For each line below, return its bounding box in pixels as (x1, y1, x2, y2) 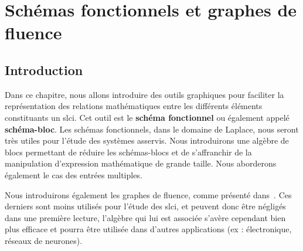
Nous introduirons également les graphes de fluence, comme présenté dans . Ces (5, 188, 292, 201)
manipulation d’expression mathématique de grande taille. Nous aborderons (5, 157, 277, 169)
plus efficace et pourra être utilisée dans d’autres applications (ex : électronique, (5, 223, 292, 235)
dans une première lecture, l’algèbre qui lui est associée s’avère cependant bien (5, 211, 286, 223)
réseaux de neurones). (5, 234, 83, 246)
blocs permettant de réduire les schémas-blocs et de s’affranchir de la (5, 145, 252, 158)
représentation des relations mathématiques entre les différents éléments (5, 100, 263, 112)
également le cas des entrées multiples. (5, 168, 142, 181)
